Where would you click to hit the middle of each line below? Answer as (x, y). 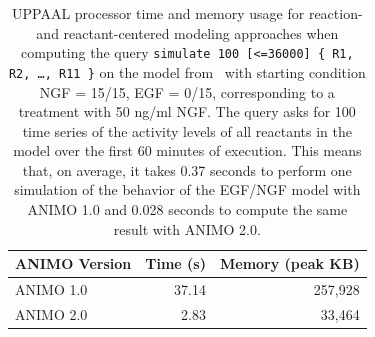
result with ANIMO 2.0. (187, 228)
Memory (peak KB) (289, 263)
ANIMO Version (73, 263)
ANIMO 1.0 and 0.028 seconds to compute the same (187, 209)
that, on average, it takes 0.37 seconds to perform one (187, 169)
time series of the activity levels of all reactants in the (187, 130)
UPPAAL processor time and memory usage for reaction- (187, 13)
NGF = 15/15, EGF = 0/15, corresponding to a (187, 91)
